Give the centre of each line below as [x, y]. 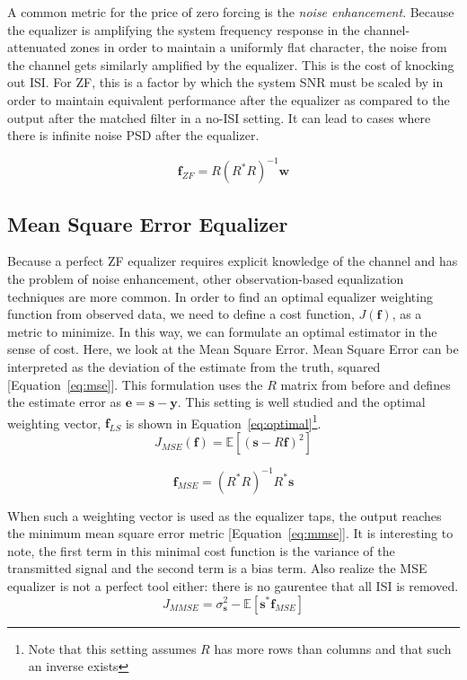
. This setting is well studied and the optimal [301, 402]
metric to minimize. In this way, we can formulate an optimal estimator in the [222, 331]
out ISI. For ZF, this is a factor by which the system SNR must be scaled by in [225, 82]
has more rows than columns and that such [333, 648]
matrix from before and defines [366, 384]
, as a [407, 314]
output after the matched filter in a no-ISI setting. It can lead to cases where [219, 117]
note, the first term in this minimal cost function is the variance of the [201, 550]
